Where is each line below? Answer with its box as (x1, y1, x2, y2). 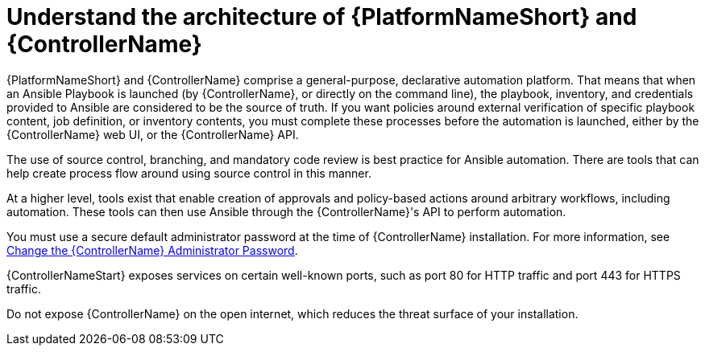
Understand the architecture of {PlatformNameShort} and (6, 3, 637, 31)
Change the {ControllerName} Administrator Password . (6, 243, 298, 257)
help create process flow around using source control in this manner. (6, 166, 371, 180)
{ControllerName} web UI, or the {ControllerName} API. (6, 127, 299, 141)
